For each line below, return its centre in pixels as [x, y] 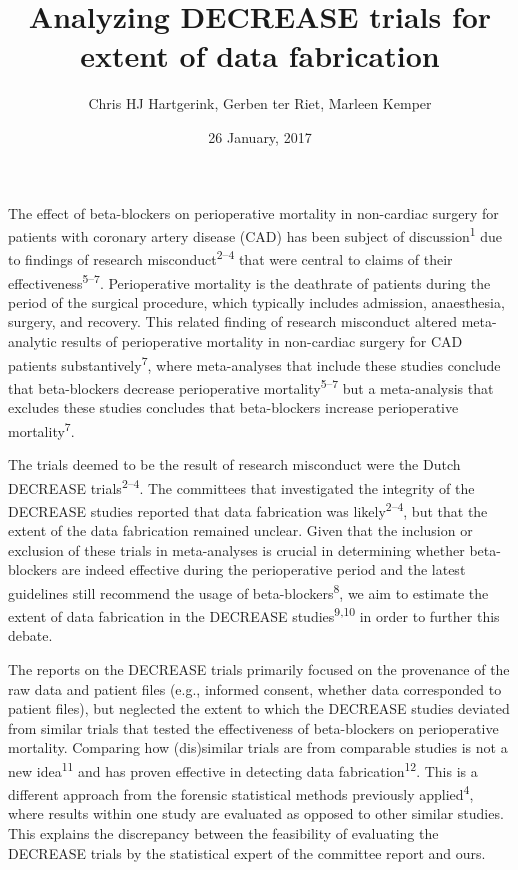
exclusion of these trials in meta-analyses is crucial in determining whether [236, 549]
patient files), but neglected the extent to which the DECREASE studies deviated [259, 708]
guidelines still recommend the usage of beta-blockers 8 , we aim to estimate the [248, 591]
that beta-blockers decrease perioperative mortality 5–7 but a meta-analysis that [251, 386]
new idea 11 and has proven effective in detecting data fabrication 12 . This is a [243, 769]
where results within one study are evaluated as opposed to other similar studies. [256, 813]
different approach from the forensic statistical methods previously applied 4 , [241, 792]
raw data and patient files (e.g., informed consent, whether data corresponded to [255, 688]
